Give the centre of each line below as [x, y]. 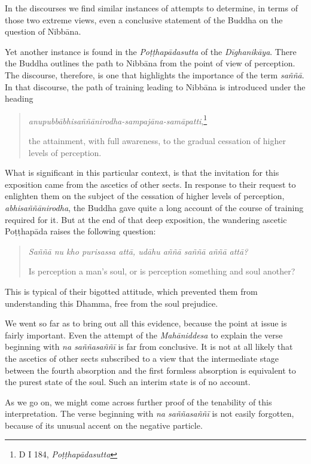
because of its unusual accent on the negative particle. [104, 425]
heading [19, 98]
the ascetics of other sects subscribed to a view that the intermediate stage [142, 358]
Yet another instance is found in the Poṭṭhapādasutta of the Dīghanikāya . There [151, 51]
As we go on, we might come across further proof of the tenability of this [138, 402]
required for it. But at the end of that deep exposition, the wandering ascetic [146, 219]
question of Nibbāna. [43, 31]
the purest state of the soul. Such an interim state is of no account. [128, 382]
